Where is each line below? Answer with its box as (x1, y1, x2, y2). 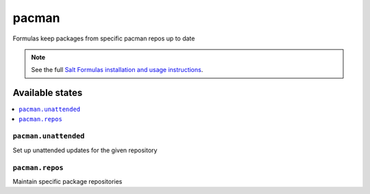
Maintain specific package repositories (12, 177, 123, 185)
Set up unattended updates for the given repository (12, 146, 158, 154)
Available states (12, 87, 83, 99)
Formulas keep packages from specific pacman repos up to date (12, 34, 195, 43)
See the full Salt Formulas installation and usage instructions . (31, 66, 203, 74)
